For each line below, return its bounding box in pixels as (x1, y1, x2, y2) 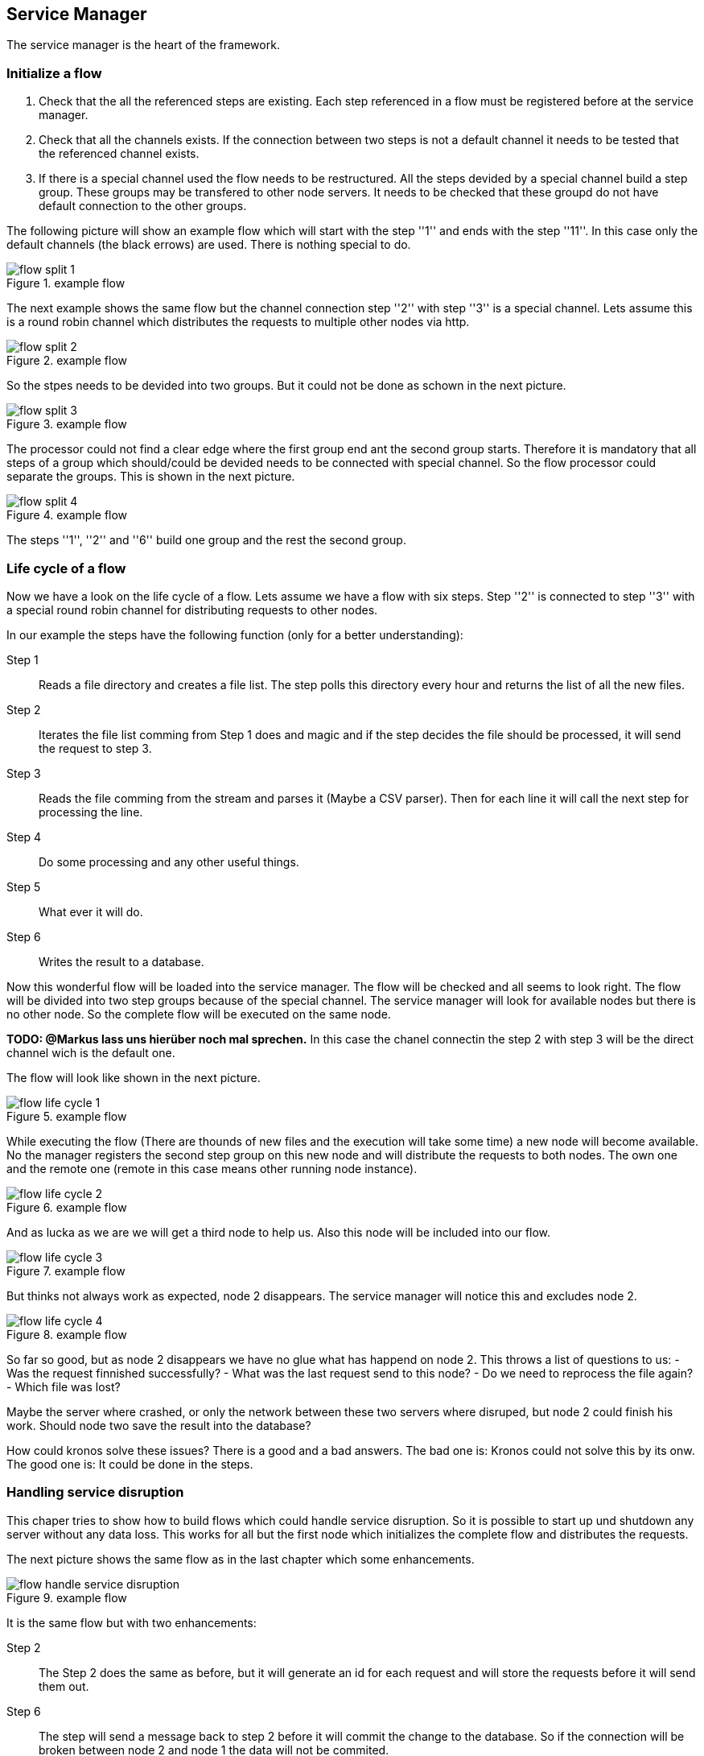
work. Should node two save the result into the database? (6, 1418, 311, 1432)
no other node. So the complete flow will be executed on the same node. (6, 1006, 391, 1021)
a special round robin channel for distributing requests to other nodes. (6, 602, 378, 617)
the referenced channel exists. (39, 147, 200, 161)
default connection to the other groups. (39, 199, 247, 213)
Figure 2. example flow (6, 353, 128, 368)
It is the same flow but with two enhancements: (6, 1615, 257, 1630)
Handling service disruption (6, 1484, 184, 1501)
